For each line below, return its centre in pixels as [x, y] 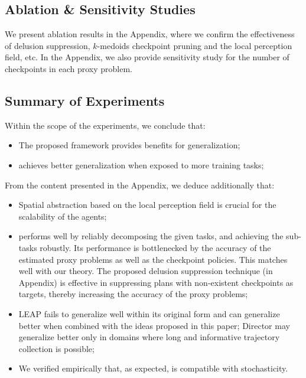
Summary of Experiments [85, 100]
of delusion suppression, [48, 45]
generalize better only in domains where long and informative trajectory [149, 337]
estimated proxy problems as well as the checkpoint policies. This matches [153, 259]
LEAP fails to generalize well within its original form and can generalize [149, 313]
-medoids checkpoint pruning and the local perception [195, 45]
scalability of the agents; [63, 216]
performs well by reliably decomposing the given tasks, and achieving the [151, 236]
